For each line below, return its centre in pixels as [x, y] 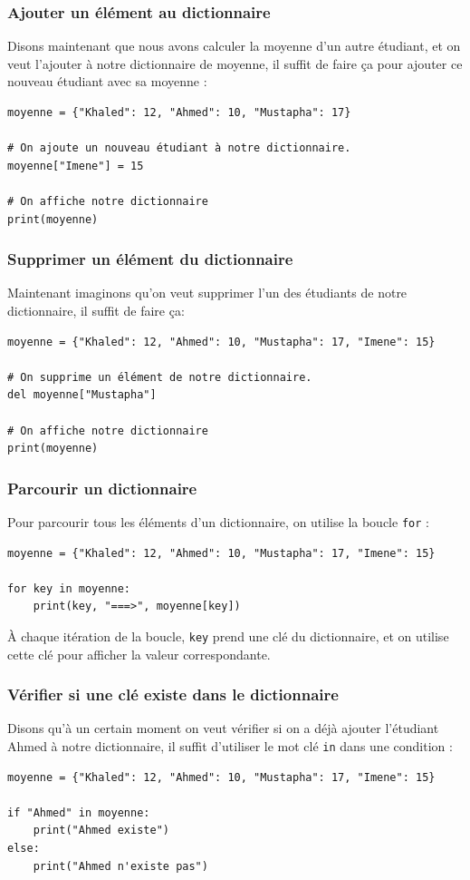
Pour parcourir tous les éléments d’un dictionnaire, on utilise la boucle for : [218, 521]
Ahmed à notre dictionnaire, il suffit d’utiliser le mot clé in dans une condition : [230, 746]
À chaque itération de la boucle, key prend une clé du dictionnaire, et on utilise [228, 636]
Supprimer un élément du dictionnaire [150, 259]
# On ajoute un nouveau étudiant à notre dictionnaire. [179, 148]
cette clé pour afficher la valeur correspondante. [139, 654]
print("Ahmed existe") [101, 831]
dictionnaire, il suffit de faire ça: [96, 310]
